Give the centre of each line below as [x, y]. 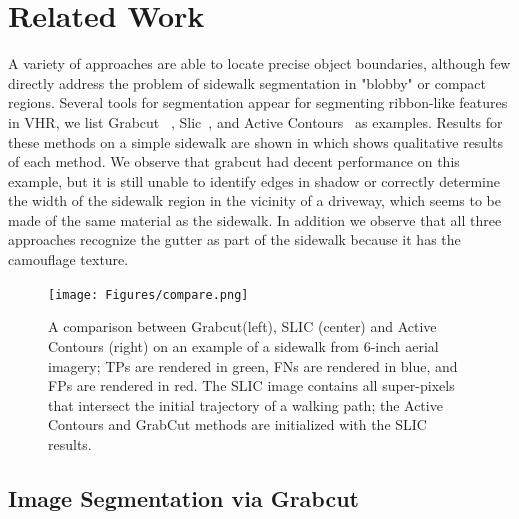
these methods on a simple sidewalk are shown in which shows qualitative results [255, 141]
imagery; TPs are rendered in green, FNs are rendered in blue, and [253, 365]
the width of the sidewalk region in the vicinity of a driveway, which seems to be [255, 200]
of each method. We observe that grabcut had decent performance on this [234, 161]
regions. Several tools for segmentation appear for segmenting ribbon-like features [258, 102]
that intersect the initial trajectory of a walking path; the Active [245, 404]
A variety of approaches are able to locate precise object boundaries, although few [259, 63]
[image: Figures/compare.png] [148, 294]
